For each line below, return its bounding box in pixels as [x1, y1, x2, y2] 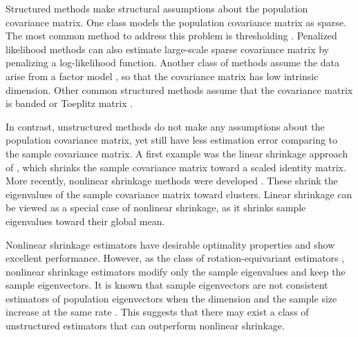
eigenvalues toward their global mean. [6, 213, 165, 228]
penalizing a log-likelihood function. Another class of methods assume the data [6, 55, 340, 70]
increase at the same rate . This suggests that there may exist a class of [6, 305, 309, 319]
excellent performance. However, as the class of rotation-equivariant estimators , [6, 251, 345, 265]
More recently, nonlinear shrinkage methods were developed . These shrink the [6, 173, 338, 188]
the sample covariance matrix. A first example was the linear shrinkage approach [6, 146, 348, 160]
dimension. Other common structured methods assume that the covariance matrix [6, 82, 353, 97]
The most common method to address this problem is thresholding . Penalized [6, 28, 337, 43]
